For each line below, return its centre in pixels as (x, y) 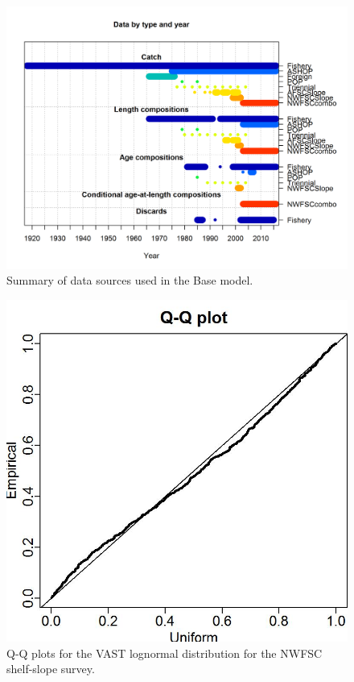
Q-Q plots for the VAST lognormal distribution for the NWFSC (165, 653)
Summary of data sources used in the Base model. (130, 280)
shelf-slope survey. (51, 669)
